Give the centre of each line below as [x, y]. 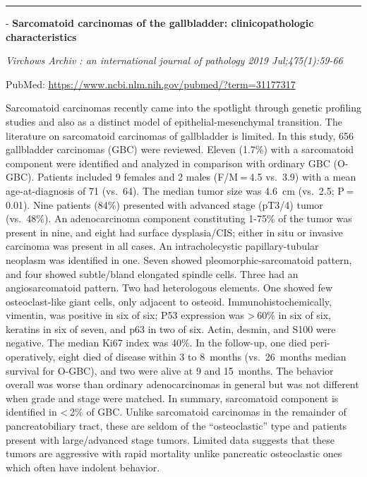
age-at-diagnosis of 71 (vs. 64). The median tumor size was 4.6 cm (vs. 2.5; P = [180, 190]
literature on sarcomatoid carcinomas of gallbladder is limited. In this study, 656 [180, 135]
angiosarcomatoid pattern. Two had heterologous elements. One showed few [169, 288]
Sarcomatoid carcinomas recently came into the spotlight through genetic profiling [183, 108]
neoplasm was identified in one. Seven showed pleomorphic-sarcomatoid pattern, [179, 259]
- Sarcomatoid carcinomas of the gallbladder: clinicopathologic [160, 23]
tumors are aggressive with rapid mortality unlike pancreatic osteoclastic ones [174, 453]
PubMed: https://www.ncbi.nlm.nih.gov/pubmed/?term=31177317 [151, 84]
